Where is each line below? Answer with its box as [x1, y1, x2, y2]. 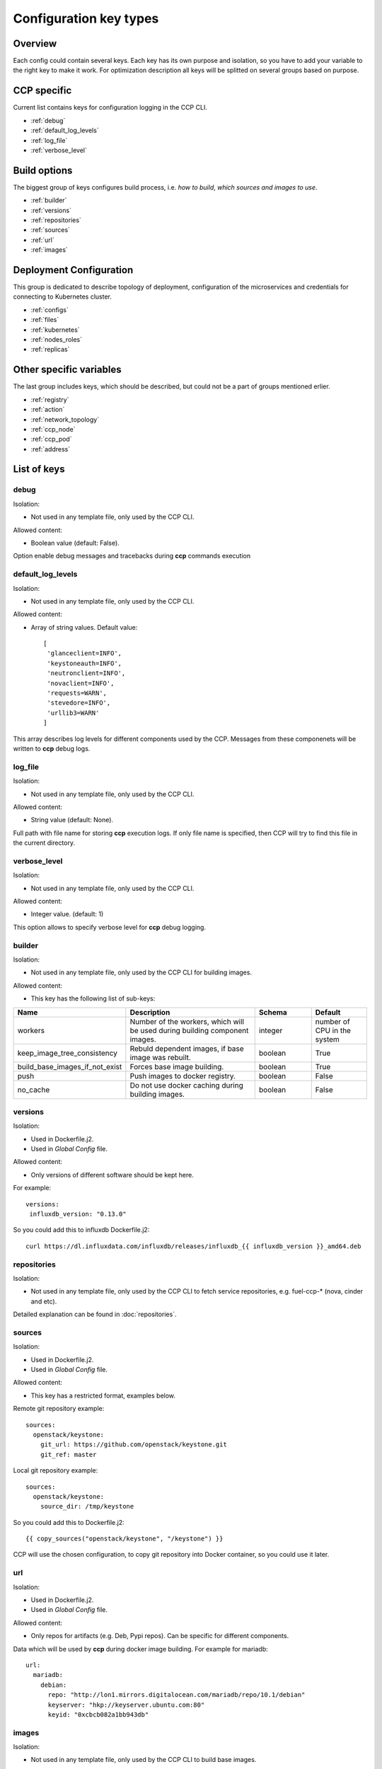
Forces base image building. [129, 1061, 224, 1071]
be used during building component [129, 1025, 249, 1035]
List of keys [13, 463, 65, 476]
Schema [258, 1007, 288, 1017]
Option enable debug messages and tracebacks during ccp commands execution [13, 552, 251, 560]
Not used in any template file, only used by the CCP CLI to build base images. [30, 1756, 257, 1764]
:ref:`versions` [30, 206, 72, 214]
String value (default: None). [30, 816, 113, 824]
